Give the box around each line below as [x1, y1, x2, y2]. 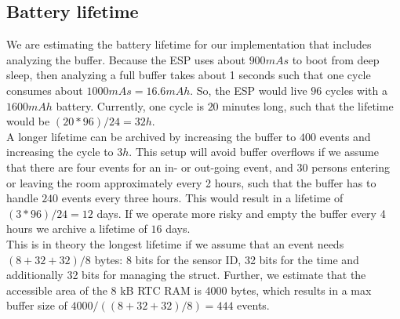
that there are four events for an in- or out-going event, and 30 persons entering [6, 158, 390, 175]
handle [6, 190, 38, 206]
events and [319, 128, 371, 144]
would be [6, 113, 50, 129]
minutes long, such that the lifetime [222, 97, 394, 114]
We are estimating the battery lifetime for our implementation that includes [6, 36, 372, 53]
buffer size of [6, 297, 67, 314]
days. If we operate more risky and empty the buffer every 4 [96, 205, 386, 221]
